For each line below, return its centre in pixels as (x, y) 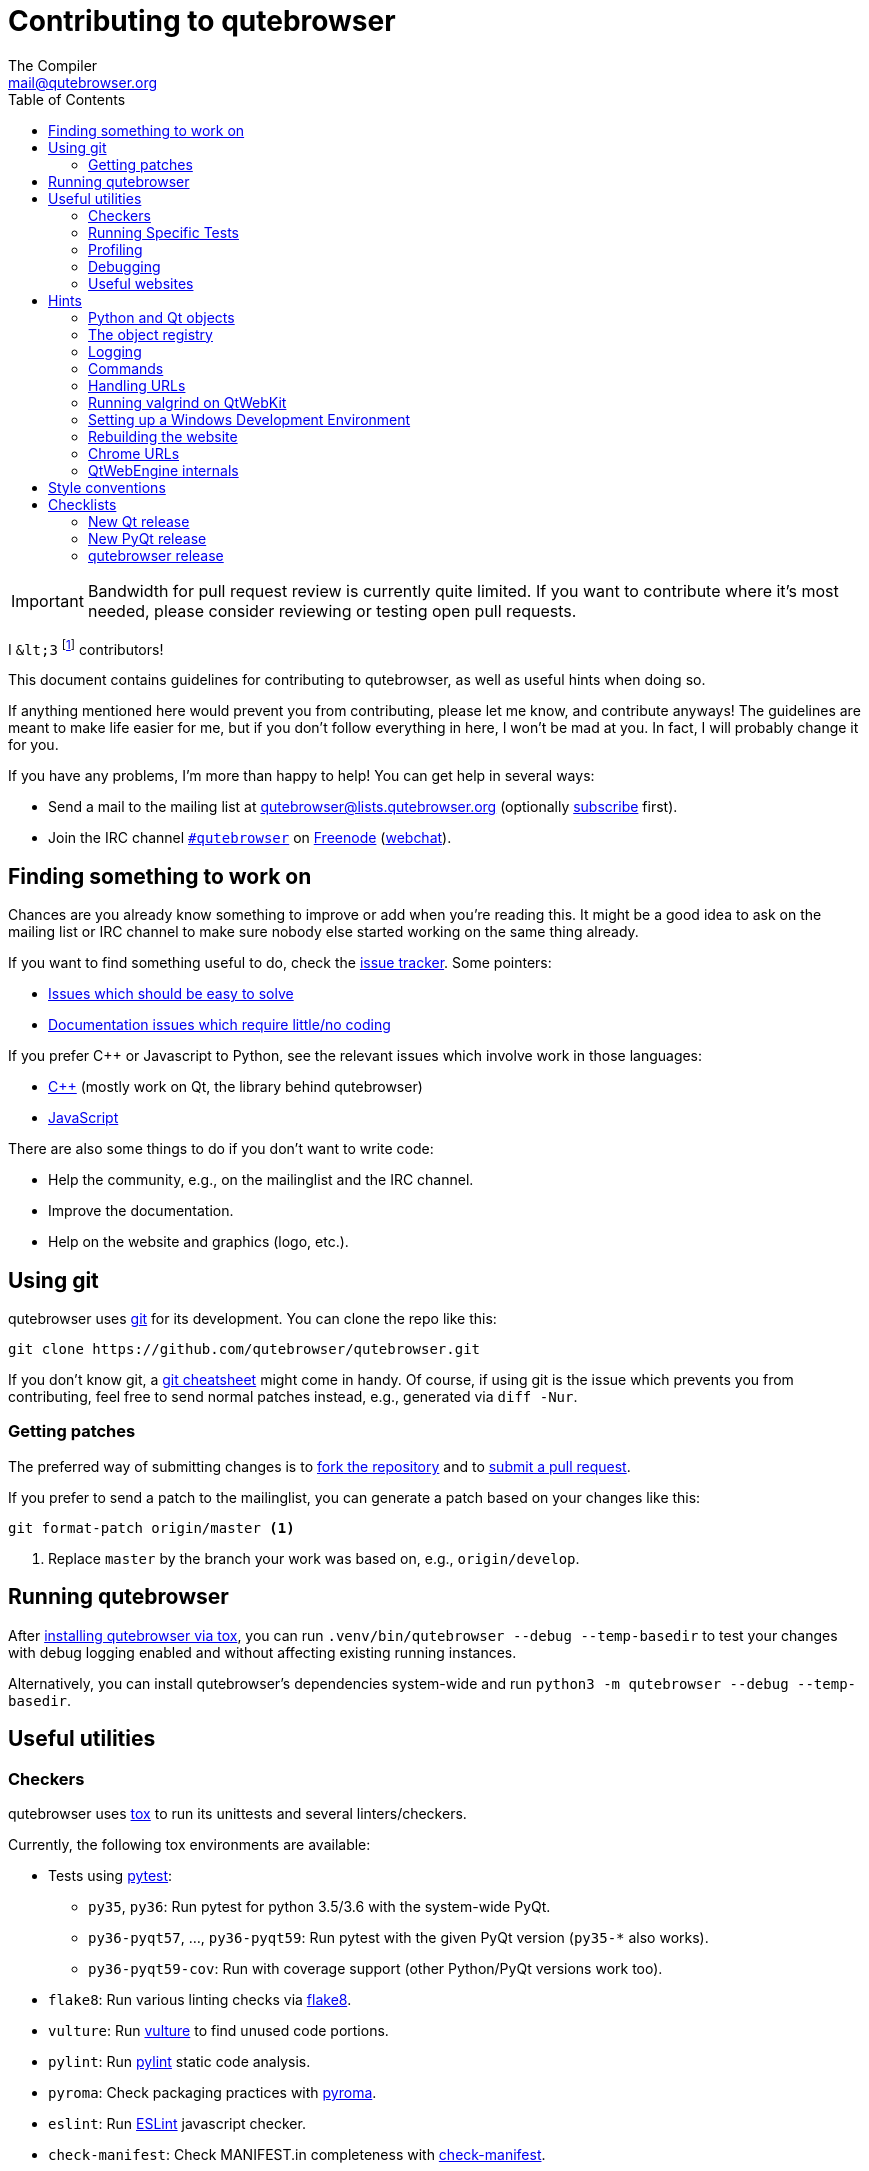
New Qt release (139, 521)
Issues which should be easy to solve (171, 994)
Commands (126, 368)
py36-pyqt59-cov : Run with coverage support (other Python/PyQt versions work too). (375, 1968)
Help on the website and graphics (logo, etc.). (198, 1242)
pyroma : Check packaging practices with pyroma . (212, 2092)
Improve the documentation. (141, 1211)
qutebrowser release (156, 555)
